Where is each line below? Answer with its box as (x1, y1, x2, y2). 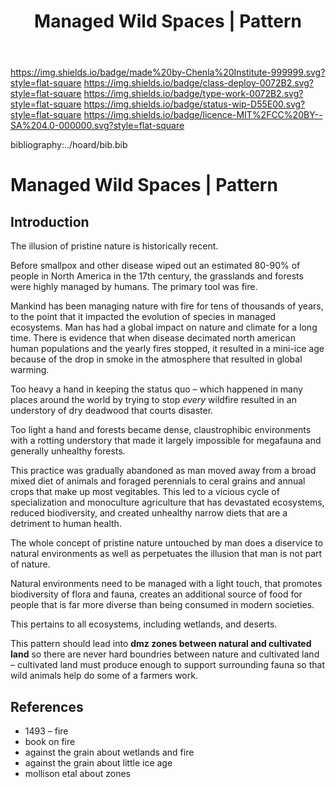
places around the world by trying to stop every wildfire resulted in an (10, 394, 297, 406)
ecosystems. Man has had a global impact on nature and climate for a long (10, 321, 318, 334)
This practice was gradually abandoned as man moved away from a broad (10, 465, 317, 477)
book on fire (24, 736, 76, 747)
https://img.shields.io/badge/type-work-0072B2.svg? (83, 88, 304, 100)
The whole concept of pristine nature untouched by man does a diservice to (10, 537, 324, 549)
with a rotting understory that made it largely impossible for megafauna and (10, 435, 322, 447)
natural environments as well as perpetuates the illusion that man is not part (10, 548, 323, 560)
